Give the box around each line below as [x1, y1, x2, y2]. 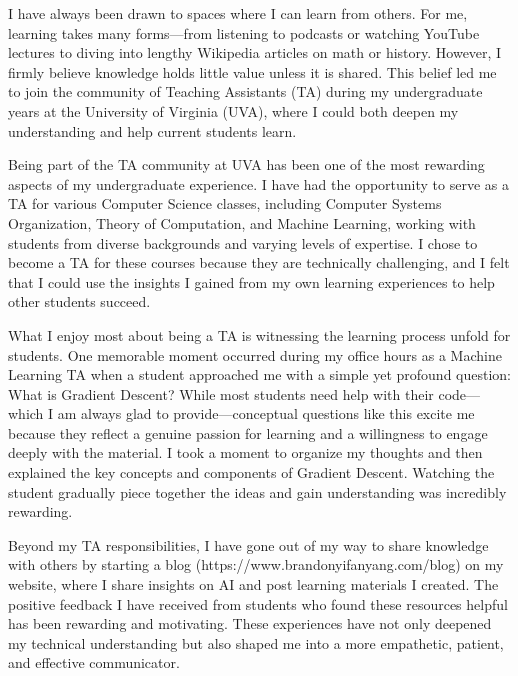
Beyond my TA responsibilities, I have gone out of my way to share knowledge [8, 534, 489, 555]
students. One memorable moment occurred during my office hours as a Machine [8, 344, 502, 365]
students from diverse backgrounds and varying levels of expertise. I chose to [8, 232, 478, 253]
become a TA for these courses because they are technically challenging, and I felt [8, 252, 510, 273]
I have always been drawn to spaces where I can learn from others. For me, [8, 3, 468, 23]
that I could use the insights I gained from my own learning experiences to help [8, 271, 495, 292]
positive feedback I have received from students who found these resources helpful [8, 593, 508, 614]
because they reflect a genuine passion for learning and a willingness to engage [8, 422, 488, 443]
